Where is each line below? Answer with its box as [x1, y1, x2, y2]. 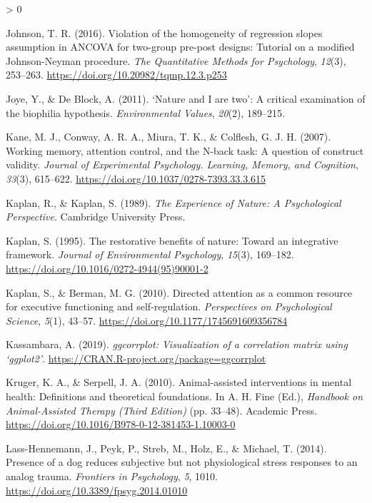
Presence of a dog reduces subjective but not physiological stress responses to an [6, 454, 358, 469]
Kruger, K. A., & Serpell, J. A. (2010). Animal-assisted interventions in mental [6, 375, 352, 390]
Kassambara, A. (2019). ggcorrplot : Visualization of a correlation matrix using [6, 337, 348, 352]
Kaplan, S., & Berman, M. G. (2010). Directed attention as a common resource [6, 285, 353, 300]
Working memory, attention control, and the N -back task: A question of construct [6, 143, 364, 158]
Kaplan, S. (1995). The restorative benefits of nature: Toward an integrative [6, 233, 338, 248]
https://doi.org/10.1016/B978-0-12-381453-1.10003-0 [6, 417, 236, 432]
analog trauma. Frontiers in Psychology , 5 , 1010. [6, 469, 218, 484]
